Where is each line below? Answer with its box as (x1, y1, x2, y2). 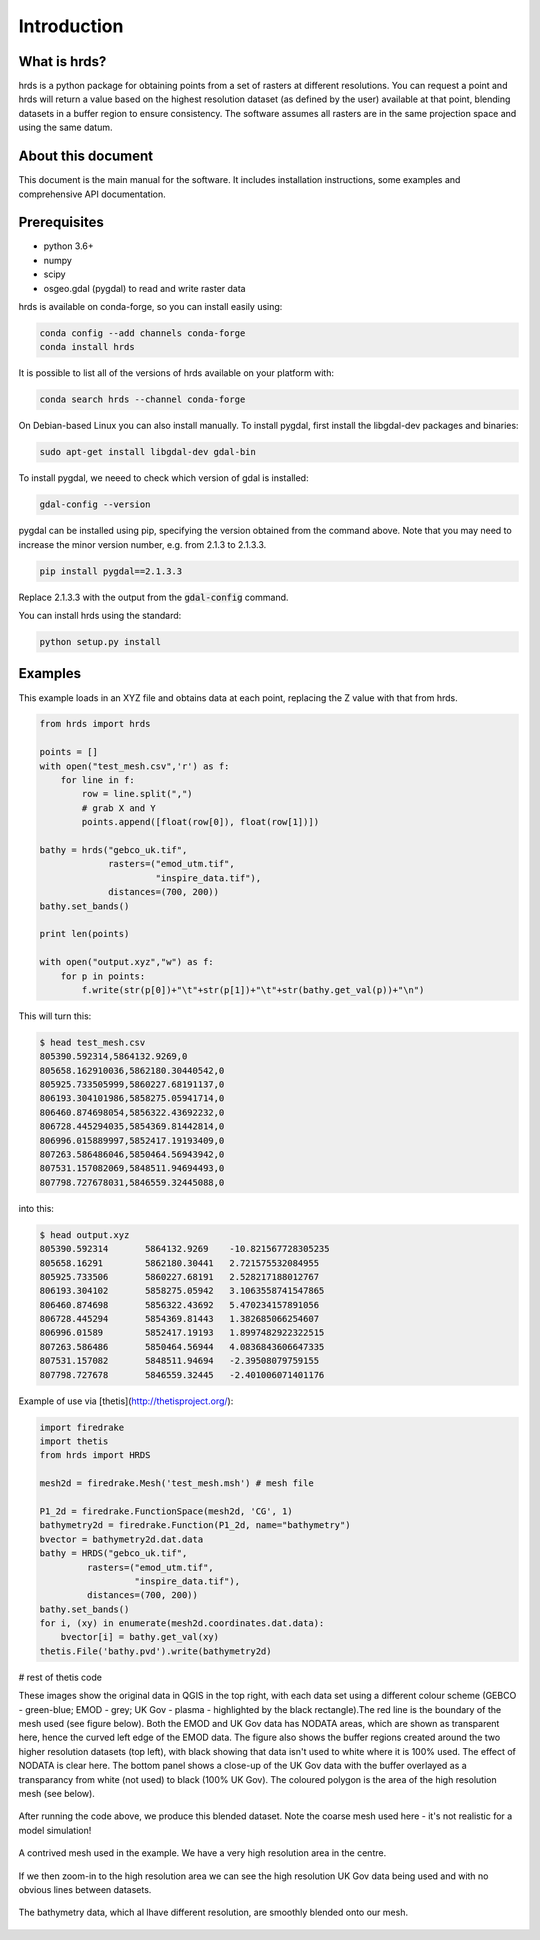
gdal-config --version (39, 499, 151, 510)
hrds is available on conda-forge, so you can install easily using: (18, 301, 283, 312)
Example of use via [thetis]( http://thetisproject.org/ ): (18, 1395, 234, 1407)
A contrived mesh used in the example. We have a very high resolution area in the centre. (18, 1847, 387, 1859)
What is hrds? (18, 53, 107, 70)
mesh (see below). (18, 1787, 95, 1799)
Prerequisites (18, 214, 104, 231)
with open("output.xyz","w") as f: (39, 956, 214, 968)
